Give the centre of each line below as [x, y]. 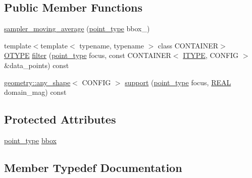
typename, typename [112, 45]
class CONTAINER [188, 45]
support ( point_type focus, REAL [178, 82]
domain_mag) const [35, 92]
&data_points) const [37, 65]
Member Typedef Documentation [93, 167]
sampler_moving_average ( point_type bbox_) [77, 28]
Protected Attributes [60, 119]
